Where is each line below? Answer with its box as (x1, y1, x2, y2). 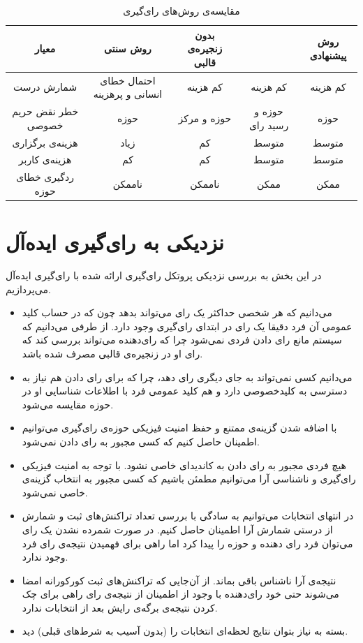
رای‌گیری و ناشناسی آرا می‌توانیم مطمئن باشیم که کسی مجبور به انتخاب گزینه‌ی (22, 471, 356, 486)
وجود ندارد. (22, 549, 68, 564)
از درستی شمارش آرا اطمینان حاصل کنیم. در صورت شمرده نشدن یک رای (22, 522, 333, 536)
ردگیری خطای (16, 170, 74, 184)
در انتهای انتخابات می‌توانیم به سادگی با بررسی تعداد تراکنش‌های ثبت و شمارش (22, 508, 354, 523)
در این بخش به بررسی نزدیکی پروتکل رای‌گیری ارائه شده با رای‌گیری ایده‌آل (6, 268, 322, 282)
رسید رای (249, 117, 289, 132)
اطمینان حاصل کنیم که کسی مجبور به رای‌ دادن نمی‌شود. (22, 434, 260, 448)
